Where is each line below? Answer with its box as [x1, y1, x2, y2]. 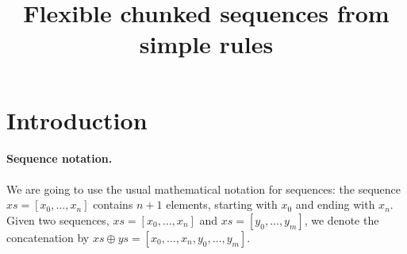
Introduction [6, 103, 148, 136]
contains [93, 196, 133, 213]
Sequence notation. [6, 150, 113, 167]
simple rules [139, 28, 274, 60]
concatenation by [6, 229, 90, 245]
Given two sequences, [6, 211, 109, 228]
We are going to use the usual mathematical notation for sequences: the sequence [6, 180, 401, 197]
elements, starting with [166, 196, 278, 213]
